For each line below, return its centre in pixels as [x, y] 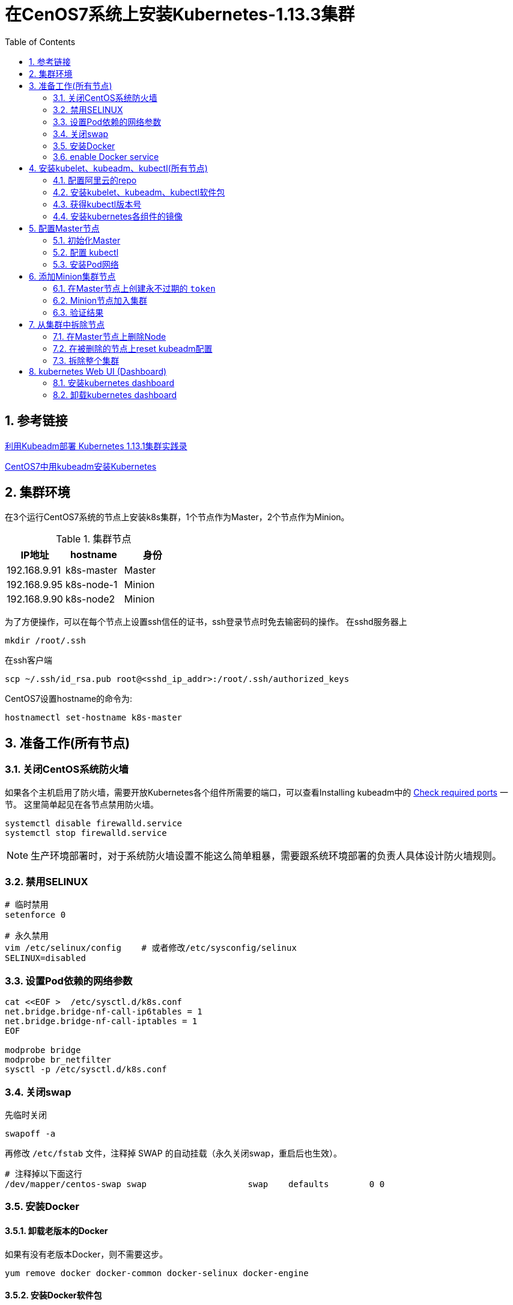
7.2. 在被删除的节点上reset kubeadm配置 [133, 348]
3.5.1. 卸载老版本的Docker [56, 1230]
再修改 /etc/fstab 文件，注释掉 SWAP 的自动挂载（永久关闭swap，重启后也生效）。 [173, 1153]
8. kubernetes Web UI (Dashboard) [98, 371]
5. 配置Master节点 [64, 228]
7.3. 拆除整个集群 [86, 360]
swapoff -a [30, 1133]
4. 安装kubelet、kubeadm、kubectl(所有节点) [118, 168]
